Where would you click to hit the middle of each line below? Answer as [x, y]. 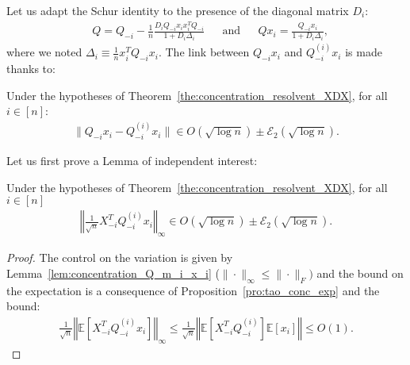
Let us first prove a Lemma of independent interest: [132, 161]
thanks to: [31, 69]
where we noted [44, 52]
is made [364, 52]
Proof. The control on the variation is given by [120, 257]
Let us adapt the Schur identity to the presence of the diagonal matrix [178, 10]
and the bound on [360, 273]
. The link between [204, 52]
